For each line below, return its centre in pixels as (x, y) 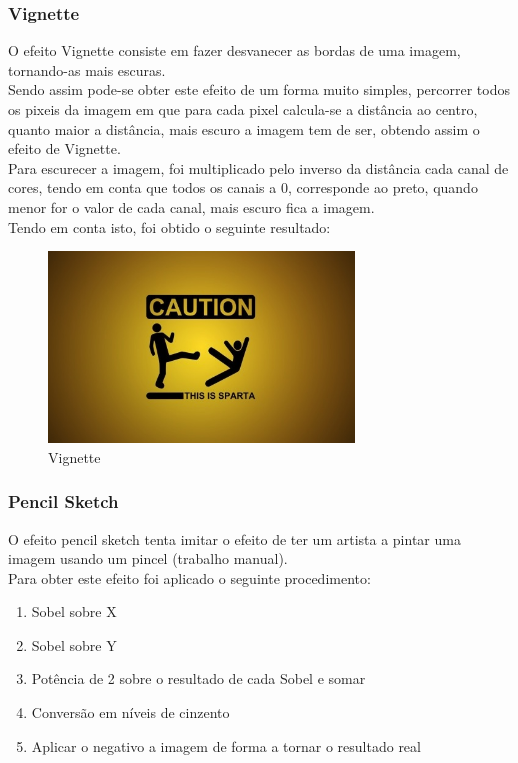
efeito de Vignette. (64, 148)
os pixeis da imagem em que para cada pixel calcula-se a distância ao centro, (243, 109)
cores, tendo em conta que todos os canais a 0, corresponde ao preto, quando (243, 187)
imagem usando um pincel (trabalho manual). (148, 558)
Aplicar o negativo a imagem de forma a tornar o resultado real (226, 745)
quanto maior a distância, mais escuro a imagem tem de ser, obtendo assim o (244, 128)
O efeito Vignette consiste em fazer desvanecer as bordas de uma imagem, (234, 50)
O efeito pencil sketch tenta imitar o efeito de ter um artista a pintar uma (234, 538)
